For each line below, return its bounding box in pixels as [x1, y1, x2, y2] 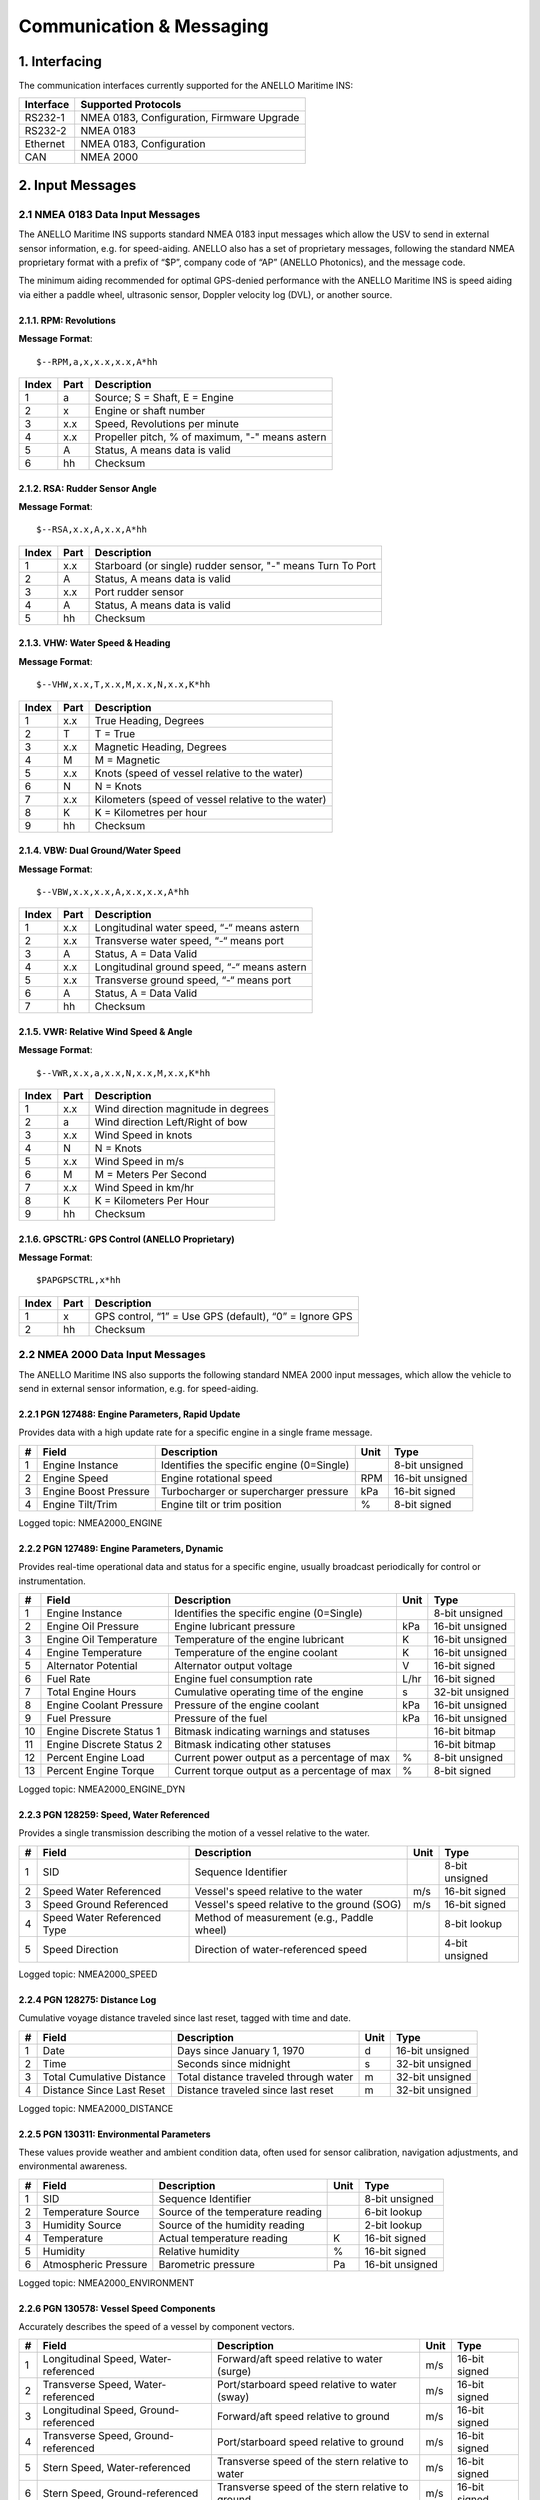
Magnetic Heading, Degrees [94, 740, 227, 754]
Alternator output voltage [173, 1658, 293, 1672]
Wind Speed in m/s [94, 1155, 185, 1169]
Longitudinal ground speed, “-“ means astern [94, 960, 307, 974]
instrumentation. [18, 1575, 87, 1587]
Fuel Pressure [46, 1711, 112, 1725]
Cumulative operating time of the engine [173, 1685, 364, 1699]
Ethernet [24, 137, 65, 151]
